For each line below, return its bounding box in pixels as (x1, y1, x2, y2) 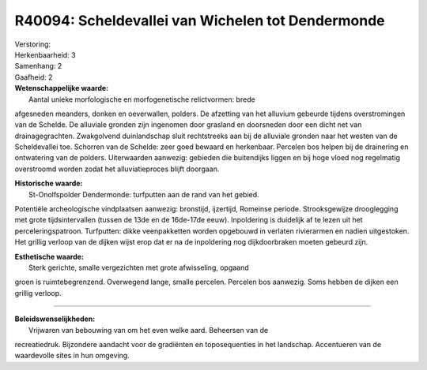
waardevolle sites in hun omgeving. (14, 351, 130, 361)
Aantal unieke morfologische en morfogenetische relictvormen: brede (28, 95, 256, 104)
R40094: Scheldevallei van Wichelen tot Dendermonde (14, 12, 385, 29)
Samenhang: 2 (14, 62, 62, 71)
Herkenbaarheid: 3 (14, 50, 76, 59)
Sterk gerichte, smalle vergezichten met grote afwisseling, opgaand (28, 263, 249, 272)
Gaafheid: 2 (14, 72, 53, 82)
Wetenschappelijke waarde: (14, 84, 109, 93)
